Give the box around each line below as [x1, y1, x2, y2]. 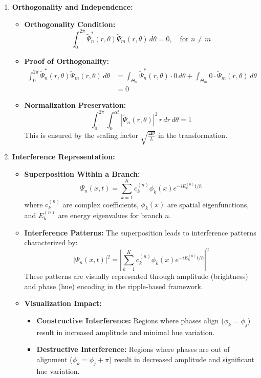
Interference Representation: [12, 151, 115, 162]
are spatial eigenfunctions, [167, 199, 249, 209]
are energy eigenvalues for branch [58, 209, 163, 220]
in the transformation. [158, 129, 228, 140]
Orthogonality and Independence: [12, 2, 133, 12]
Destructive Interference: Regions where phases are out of [36, 344, 230, 355]
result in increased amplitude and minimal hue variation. [36, 326, 215, 337]
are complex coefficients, [62, 199, 139, 209]
